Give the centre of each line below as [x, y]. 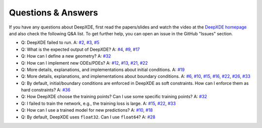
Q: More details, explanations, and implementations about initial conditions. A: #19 [103, 70]
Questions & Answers [53, 13]
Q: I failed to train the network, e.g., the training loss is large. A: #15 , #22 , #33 [98, 103]
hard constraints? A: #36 [46, 90]
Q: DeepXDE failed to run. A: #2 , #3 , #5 [60, 43]
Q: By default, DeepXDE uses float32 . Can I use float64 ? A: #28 [88, 117]
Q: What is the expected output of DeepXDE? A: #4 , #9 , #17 [81, 49]
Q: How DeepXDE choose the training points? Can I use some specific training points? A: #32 [114, 97]
